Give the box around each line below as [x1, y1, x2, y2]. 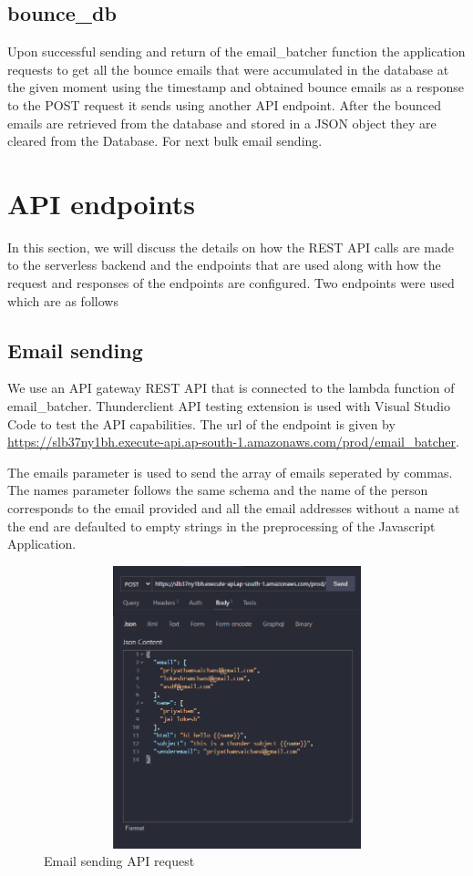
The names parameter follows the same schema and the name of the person [7, 480, 428, 500]
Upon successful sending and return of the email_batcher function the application [7, 42, 466, 61]
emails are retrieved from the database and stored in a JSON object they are [7, 113, 437, 132]
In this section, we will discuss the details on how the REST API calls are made [7, 237, 454, 256]
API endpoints [7, 184, 195, 222]
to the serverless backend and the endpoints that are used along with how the [7, 255, 441, 274]
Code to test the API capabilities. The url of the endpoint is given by [7, 414, 396, 433]
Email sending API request [44, 851, 195, 871]
